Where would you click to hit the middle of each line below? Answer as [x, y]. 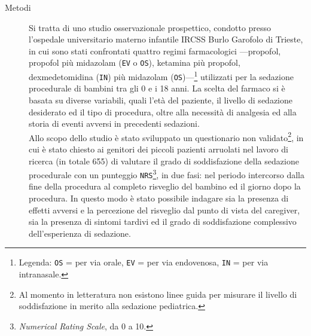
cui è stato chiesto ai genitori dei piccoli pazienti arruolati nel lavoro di [158, 149]
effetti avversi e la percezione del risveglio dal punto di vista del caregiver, [164, 210]
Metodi [18, 7]
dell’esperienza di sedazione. [80, 233]
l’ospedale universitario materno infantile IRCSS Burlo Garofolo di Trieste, [166, 39]
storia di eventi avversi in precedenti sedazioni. [114, 123]
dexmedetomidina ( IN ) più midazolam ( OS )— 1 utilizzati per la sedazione [161, 76]
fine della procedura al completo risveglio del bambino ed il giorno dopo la [165, 186]
